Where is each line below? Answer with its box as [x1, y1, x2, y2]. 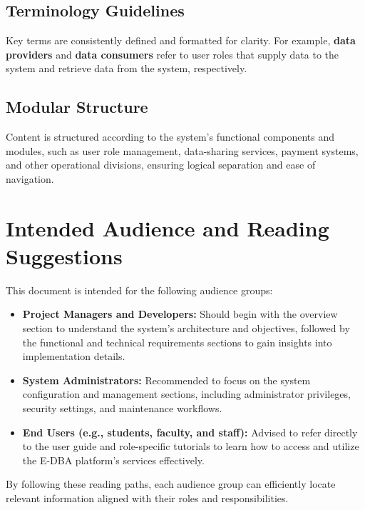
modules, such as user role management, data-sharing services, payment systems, [6, 143, 359, 158]
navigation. [6, 171, 54, 186]
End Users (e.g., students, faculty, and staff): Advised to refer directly [22, 424, 358, 439]
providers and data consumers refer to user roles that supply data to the [6, 46, 339, 61]
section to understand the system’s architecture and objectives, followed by [22, 321, 350, 336]
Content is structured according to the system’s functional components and [6, 129, 335, 144]
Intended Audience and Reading [6, 213, 329, 242]
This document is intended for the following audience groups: [6, 282, 273, 297]
